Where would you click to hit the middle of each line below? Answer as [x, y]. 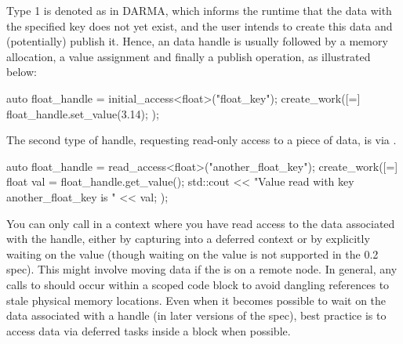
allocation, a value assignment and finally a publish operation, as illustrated [189, 56]
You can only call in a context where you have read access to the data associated [201, 223]
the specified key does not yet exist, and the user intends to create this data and [200, 25]
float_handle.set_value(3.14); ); [83, 113]
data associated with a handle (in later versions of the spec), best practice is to [196, 315]
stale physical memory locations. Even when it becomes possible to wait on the [196, 300]
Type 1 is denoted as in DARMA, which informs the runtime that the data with [199, 10]
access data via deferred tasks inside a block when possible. [149, 330]
